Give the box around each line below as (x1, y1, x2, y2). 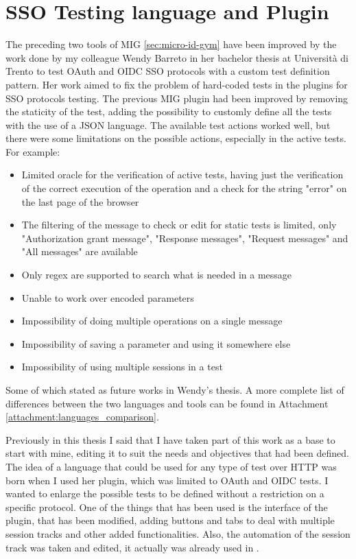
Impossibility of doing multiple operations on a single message (21, 313, 283, 328)
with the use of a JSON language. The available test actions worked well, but (5, 117, 331, 132)
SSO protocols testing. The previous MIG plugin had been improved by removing (5, 91, 348, 105)
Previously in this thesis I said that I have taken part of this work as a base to (5, 432, 335, 447)
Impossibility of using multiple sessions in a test (21, 359, 223, 374)
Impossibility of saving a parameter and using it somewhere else (21, 336, 291, 350)
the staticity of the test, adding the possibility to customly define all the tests (5, 104, 332, 119)
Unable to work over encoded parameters (21, 290, 194, 305)
